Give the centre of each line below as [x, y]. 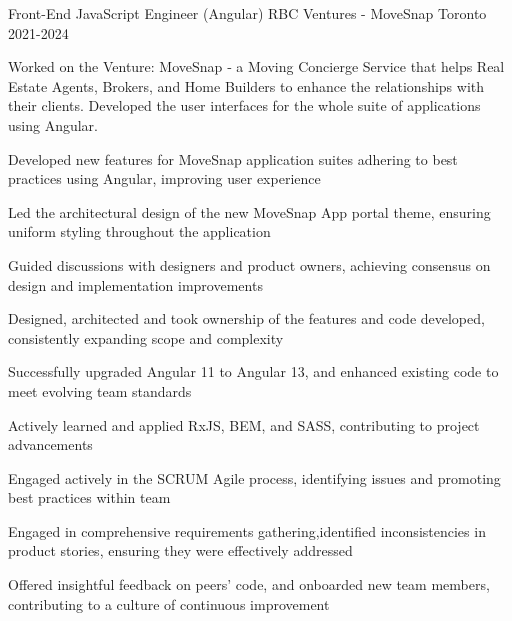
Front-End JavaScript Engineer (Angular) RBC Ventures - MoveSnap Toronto [247, 13]
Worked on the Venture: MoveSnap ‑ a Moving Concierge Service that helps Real [256, 66]
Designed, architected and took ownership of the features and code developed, [246, 318]
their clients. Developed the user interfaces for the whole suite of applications [244, 105]
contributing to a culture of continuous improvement [169, 603]
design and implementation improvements [135, 284]
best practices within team [89, 497]
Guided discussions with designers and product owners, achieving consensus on [249, 264]
